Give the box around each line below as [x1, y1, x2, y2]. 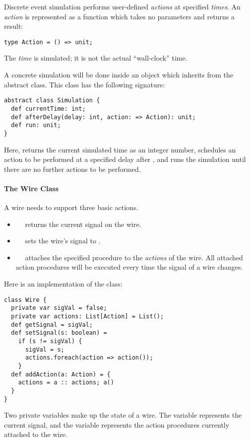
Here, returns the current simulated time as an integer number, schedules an [4, 144, 236, 154]
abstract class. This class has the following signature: [4, 79, 165, 89]
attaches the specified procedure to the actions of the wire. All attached [25, 252, 243, 262]
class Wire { [4, 296, 47, 303]
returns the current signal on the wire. [25, 219, 141, 229]
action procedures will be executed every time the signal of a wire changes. [15, 262, 243, 272]
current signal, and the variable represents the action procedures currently [4, 419, 230, 430]
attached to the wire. [4, 429, 67, 440]
